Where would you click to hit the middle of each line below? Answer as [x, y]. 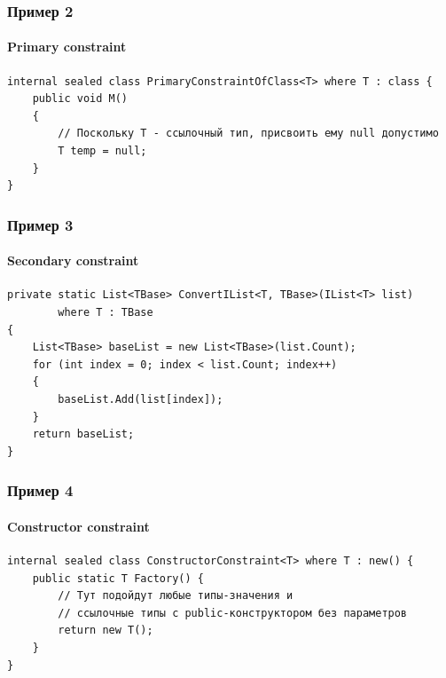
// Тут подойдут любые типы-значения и [176, 596]
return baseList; [83, 434]
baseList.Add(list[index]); [141, 399]
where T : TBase [106, 313]
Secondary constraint [73, 260]
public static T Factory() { [118, 578]
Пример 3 [40, 224]
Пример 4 [40, 490]
